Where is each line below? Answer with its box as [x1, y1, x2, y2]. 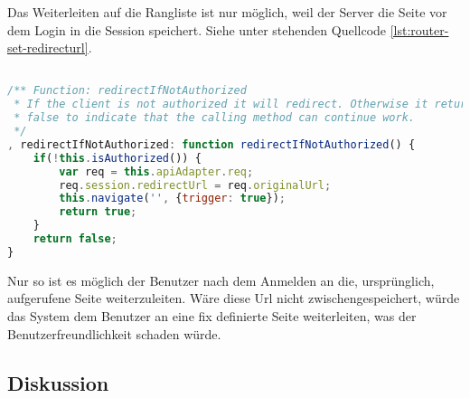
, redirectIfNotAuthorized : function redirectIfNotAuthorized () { [7, 137, 416, 151]
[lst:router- [390, 20, 449, 39]
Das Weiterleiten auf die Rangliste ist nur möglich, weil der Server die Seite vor [7, 3, 447, 21]
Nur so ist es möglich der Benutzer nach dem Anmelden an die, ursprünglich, [7, 270, 435, 289]
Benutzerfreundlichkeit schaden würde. [7, 324, 221, 343]
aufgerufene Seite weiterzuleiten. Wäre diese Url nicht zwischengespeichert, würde [7, 289, 460, 308]
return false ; [33, 232, 117, 246]
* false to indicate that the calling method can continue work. [14, 111, 416, 125]
